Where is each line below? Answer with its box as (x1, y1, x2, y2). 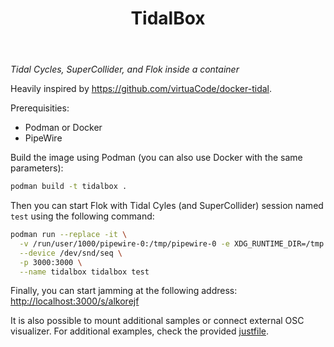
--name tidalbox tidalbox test (19, 267, 150, 277)
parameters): (10, 162, 64, 174)
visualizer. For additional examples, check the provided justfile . (10, 325, 269, 337)
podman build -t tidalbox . (10, 182, 128, 192)
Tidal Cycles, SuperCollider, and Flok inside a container (10, 63, 240, 76)
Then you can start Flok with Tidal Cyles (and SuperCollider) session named (10, 200, 324, 212)
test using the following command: (10, 210, 155, 222)
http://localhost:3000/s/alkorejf (10, 295, 140, 307)
